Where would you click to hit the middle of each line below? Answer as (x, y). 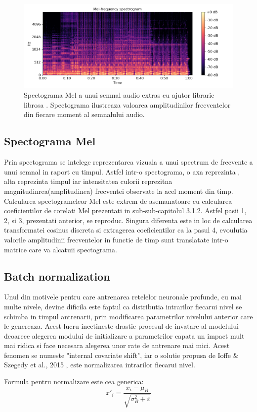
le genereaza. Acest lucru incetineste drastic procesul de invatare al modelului (121, 326)
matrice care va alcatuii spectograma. (61, 249)
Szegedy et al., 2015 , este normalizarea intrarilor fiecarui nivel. (100, 365)
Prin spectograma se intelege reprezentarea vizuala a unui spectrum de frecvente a (128, 162)
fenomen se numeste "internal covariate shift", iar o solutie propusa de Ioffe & (121, 355)
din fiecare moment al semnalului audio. (84, 114)
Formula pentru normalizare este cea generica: (74, 382)
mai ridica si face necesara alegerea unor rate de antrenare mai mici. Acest (117, 345)
